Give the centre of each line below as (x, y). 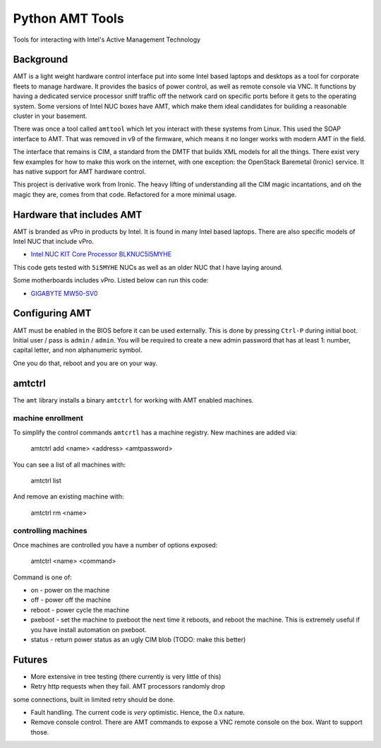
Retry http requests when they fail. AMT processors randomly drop (128, 687)
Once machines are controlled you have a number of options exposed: (115, 545)
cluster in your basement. (50, 116)
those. (40, 732)
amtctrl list (46, 480)
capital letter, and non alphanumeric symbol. (78, 350)
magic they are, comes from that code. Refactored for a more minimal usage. (125, 194)
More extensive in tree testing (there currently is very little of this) (126, 676)
